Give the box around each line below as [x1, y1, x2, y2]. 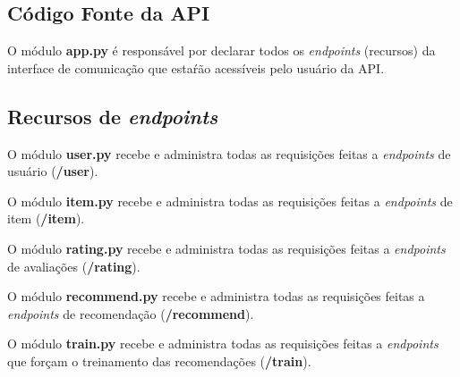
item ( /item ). [7, 209, 85, 228]
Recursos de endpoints [7, 102, 218, 130]
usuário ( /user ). [7, 162, 98, 180]
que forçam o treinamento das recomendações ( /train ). [7, 351, 311, 370]
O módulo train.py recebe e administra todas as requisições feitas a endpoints [7, 334, 439, 353]
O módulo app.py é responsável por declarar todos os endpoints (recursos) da [7, 41, 436, 60]
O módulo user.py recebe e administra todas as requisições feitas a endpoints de [7, 144, 451, 163]
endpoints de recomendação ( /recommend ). [7, 304, 254, 323]
